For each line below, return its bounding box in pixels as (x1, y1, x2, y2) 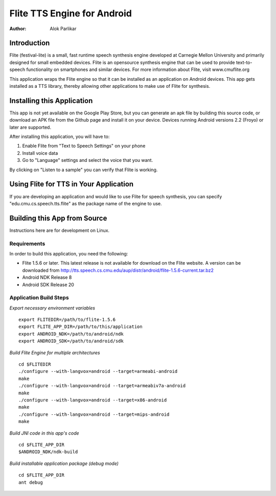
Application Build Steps (9, 294, 69, 301)
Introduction (9, 39, 50, 48)
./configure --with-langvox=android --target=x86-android (18, 397, 167, 403)
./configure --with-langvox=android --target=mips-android (18, 411, 170, 417)
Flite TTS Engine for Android (9, 8, 132, 19)
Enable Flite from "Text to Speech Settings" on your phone (22, 143, 146, 149)
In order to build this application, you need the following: (9, 251, 128, 256)
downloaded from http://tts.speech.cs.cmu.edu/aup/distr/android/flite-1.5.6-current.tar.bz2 (22, 267, 214, 273)
